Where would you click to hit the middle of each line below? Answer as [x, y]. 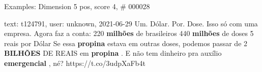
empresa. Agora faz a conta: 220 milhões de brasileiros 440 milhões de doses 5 [129, 33]
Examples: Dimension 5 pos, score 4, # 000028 [77, 6]
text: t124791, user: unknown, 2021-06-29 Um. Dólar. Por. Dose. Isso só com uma [131, 23]
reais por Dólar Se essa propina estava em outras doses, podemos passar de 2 [126, 43]
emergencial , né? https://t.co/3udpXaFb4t [75, 63]
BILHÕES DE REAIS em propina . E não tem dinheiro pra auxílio [113, 53]
